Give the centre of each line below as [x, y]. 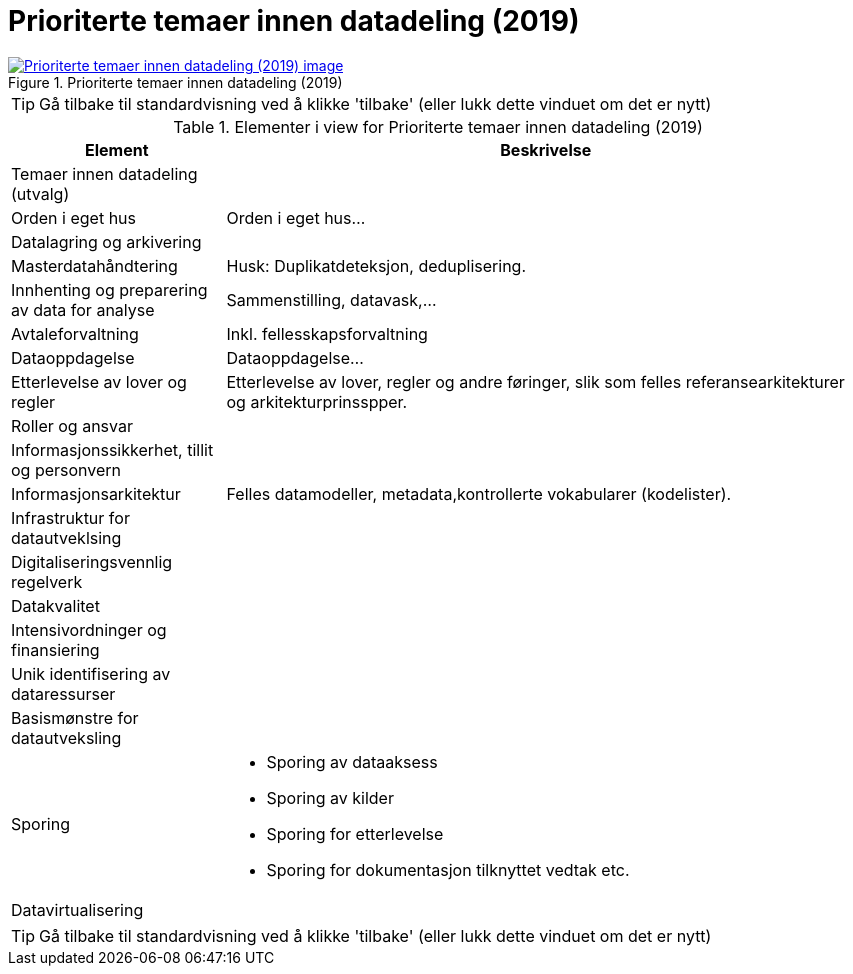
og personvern [66, 469]
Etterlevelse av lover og [99, 381]
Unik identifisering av [91, 673]
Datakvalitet [55, 605]
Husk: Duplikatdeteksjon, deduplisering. [376, 265]
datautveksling [66, 737]
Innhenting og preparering [109, 289]
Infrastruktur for [70, 517]
